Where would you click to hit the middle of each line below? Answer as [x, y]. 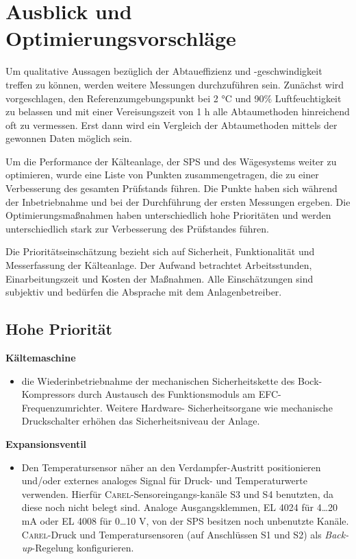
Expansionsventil [46, 443]
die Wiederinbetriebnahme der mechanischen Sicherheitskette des [158, 380]
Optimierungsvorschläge [121, 38]
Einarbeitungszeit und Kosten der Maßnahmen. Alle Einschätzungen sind [160, 278]
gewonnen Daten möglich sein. [69, 138]
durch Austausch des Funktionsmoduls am [167, 394]
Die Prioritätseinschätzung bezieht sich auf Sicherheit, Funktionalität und [160, 251]
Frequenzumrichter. [62, 407]
